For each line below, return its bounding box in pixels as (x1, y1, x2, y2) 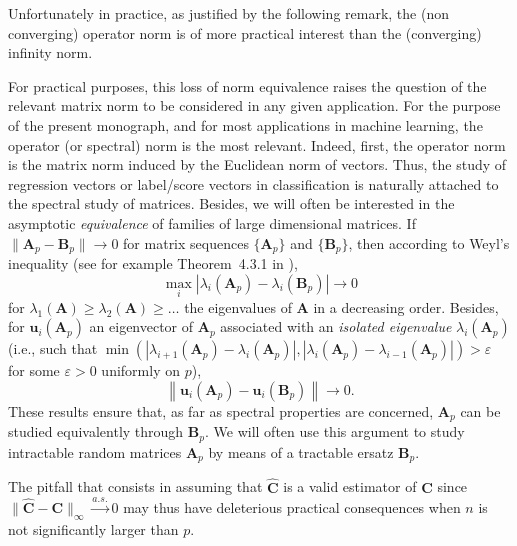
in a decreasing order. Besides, (313, 296, 499, 317)
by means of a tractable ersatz (208, 441, 394, 462)
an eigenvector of (89, 316, 194, 337)
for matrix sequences (123, 232, 249, 253)
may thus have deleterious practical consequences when (123, 496, 461, 517)
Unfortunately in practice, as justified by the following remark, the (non (8, 3, 449, 23)
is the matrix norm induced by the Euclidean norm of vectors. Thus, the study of (8, 154, 507, 175)
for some (8, 360, 60, 381)
